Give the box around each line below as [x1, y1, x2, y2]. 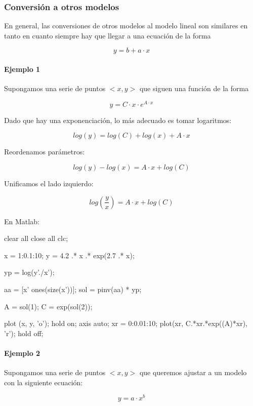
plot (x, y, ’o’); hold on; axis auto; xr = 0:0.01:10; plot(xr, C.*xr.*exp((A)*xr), [4, 318, 247, 329]
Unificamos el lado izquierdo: [4, 178, 94, 189]
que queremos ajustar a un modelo [139, 367, 247, 378]
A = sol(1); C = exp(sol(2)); [4, 301, 93, 311]
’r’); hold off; [4, 328, 44, 338]
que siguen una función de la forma [139, 83, 249, 94]
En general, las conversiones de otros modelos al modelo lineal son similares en [4, 20, 248, 31]
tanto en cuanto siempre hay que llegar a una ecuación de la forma [4, 30, 211, 40]
